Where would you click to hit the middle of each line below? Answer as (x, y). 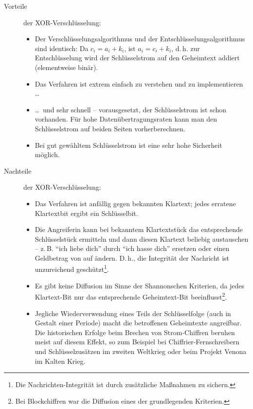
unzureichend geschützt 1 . (72, 268)
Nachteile (18, 170)
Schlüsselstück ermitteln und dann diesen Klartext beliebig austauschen (142, 239)
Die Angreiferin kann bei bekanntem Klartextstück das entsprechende (139, 229)
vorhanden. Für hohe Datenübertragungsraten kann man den (126, 119)
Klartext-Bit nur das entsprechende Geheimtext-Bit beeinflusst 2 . (131, 296)
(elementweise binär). (66, 67)
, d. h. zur (186, 48)
